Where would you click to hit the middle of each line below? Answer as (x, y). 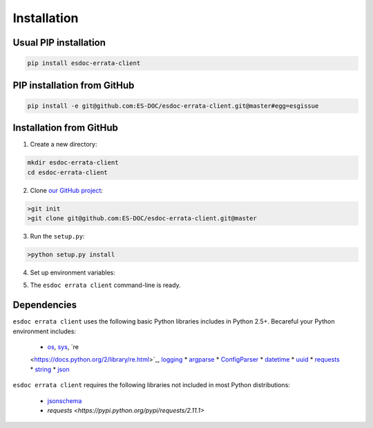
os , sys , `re (63, 347)
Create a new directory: (64, 145)
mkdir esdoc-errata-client (73, 163)
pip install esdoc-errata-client (84, 63)
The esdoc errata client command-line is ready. (105, 285)
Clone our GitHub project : (67, 190)
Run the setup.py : (57, 236)
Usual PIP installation (59, 43)
